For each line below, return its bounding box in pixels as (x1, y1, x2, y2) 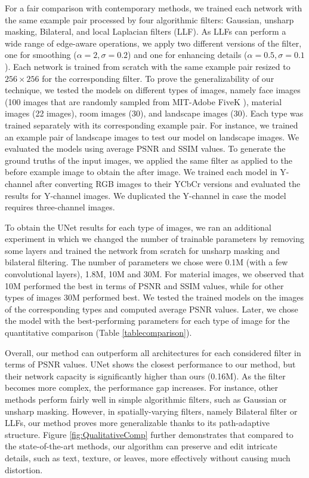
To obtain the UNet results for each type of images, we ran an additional (5, 220, 271, 233)
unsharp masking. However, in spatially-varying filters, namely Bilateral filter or (5, 405, 298, 417)
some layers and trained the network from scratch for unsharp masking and (5, 244, 280, 256)
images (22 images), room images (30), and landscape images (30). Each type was (5, 107, 304, 119)
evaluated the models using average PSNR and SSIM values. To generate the (5, 142, 286, 155)
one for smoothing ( (5, 48, 77, 61)
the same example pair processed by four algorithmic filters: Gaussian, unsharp (5, 13, 294, 26)
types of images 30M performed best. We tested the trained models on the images (5, 291, 304, 304)
